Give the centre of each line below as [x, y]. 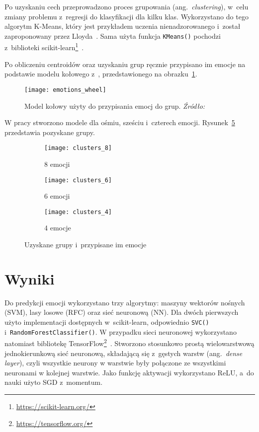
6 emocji [57, 196]
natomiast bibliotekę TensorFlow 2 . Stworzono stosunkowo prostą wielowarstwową [129, 342]
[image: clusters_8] [78, 148]
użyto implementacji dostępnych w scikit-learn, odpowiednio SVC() [107, 322]
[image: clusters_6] [78, 180]
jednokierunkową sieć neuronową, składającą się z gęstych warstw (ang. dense [124, 353]
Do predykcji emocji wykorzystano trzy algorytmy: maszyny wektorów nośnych [125, 302]
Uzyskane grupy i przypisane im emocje [86, 245]
